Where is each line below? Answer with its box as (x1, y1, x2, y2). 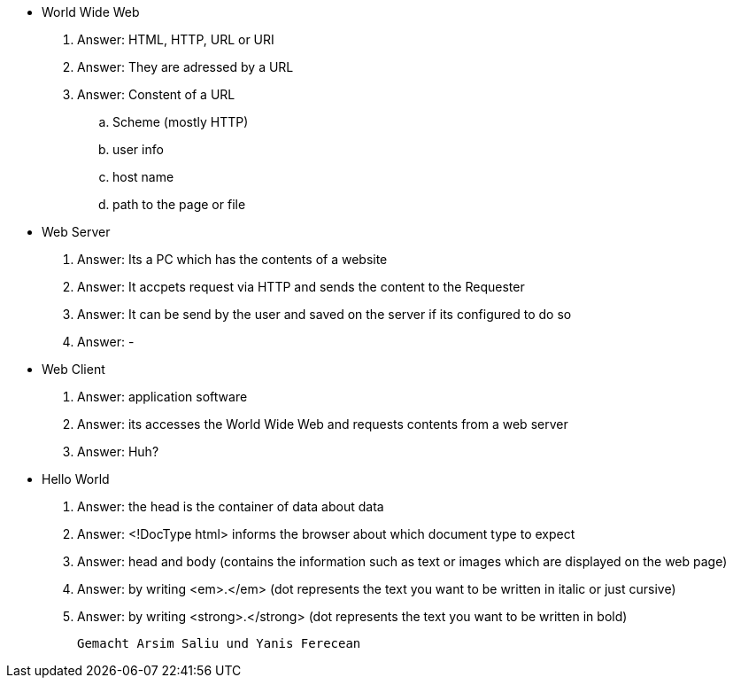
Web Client (42, 362, 105, 377)
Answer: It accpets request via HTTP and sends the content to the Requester (77, 279, 525, 294)
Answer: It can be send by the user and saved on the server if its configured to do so (77, 307, 572, 322)
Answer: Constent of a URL (77, 87, 235, 102)
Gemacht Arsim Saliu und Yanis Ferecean (77, 636, 361, 650)
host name (112, 169, 174, 184)
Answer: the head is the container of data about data (77, 499, 384, 514)
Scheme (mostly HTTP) (112, 114, 249, 129)
